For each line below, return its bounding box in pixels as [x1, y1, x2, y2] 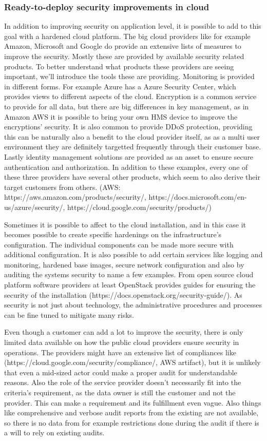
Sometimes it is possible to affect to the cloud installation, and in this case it [4, 219, 246, 229]
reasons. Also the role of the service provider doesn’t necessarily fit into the [4, 377, 241, 388]
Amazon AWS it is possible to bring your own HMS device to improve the [4, 111, 238, 122]
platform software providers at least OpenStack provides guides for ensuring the [4, 279, 256, 290]
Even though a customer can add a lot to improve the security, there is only [4, 327, 243, 337]
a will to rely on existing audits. [4, 427, 105, 438]
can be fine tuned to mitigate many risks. [4, 309, 134, 320]
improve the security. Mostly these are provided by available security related [4, 51, 244, 61]
